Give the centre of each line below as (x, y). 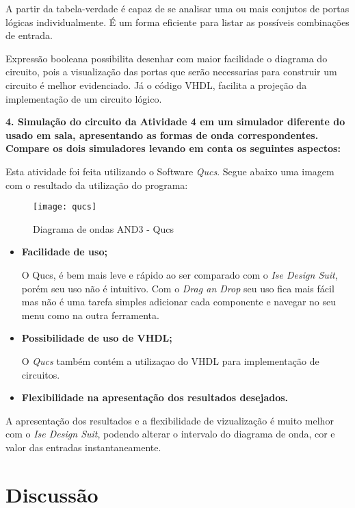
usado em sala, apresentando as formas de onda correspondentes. (162, 135)
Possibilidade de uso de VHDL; (97, 338)
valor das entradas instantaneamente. (83, 447)
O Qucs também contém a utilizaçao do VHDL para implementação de (170, 360)
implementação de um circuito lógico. (84, 98)
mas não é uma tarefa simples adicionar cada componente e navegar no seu (179, 302)
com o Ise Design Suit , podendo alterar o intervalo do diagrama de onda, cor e (170, 434)
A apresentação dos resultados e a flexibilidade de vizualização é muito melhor (170, 420)
